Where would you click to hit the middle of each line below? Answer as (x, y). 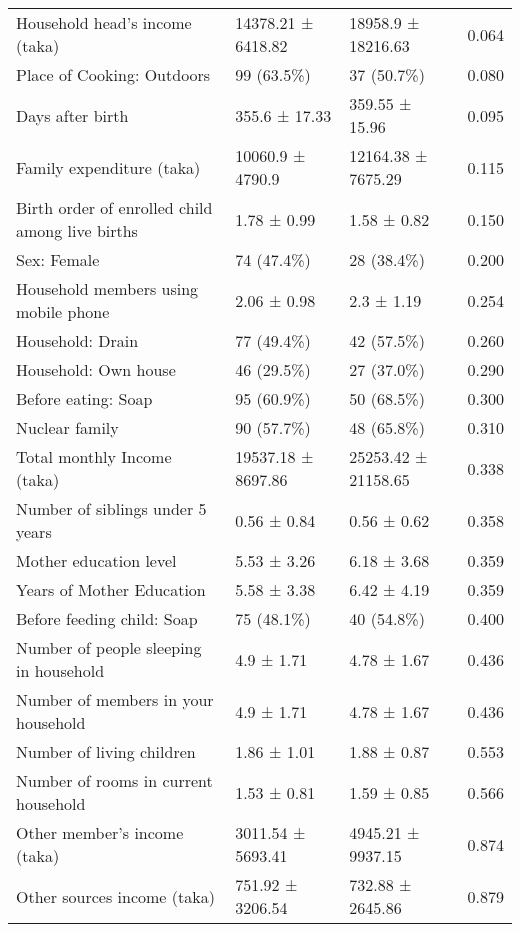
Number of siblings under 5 (111, 508)
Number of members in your (115, 699)
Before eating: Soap (84, 398)
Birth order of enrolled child (114, 207)
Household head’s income (104, 22)
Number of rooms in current (114, 780)
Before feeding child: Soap (107, 618)
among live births (77, 230)
